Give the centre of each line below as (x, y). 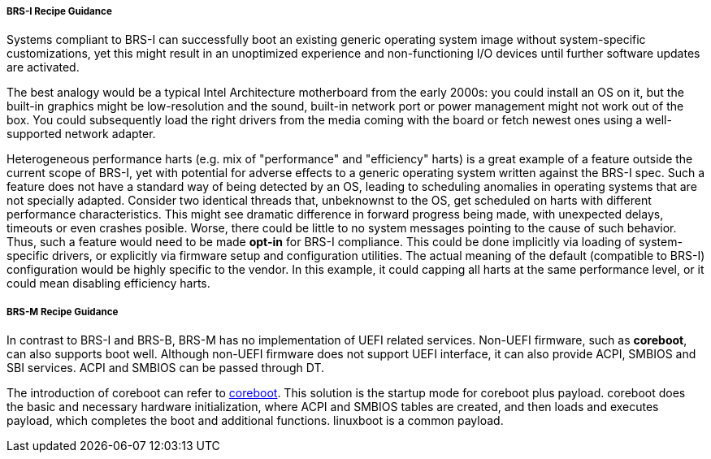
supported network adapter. (81, 134)
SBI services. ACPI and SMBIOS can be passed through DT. (166, 368)
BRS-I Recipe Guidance (59, 11)
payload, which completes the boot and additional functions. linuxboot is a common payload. (255, 421)
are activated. (43, 67)
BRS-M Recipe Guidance (63, 312)
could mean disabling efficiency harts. (108, 284)
